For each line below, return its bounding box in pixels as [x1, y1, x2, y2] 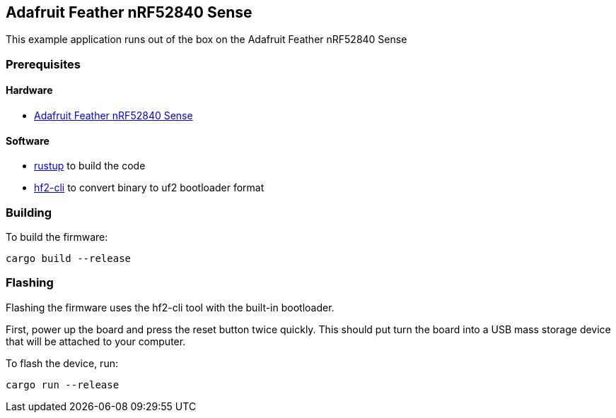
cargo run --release [6, 378, 120, 390]
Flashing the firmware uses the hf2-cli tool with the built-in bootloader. [6, 301, 335, 313]
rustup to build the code [34, 160, 146, 172]
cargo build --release [6, 252, 132, 264]
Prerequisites [6, 56, 81, 71]
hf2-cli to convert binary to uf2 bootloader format [34, 181, 265, 194]
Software [6, 134, 50, 147]
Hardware [6, 84, 53, 97]
